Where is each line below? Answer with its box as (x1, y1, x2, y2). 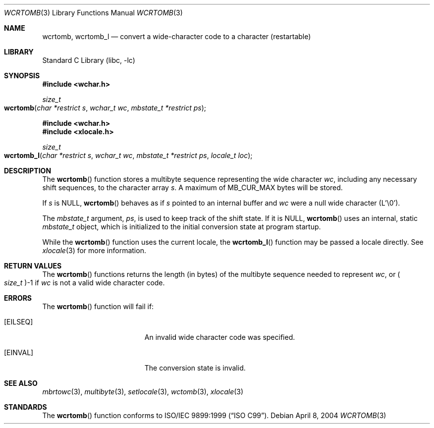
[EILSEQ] (4, 318, 33, 326)
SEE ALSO (4, 379, 38, 387)
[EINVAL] (4, 348, 34, 357)
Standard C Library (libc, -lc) (42, 56, 135, 64)
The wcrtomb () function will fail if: (42, 302, 154, 311)
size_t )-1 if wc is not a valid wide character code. (4, 278, 165, 287)
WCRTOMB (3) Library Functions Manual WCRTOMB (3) (4, 8, 183, 17)
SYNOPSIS (4, 71, 40, 80)
